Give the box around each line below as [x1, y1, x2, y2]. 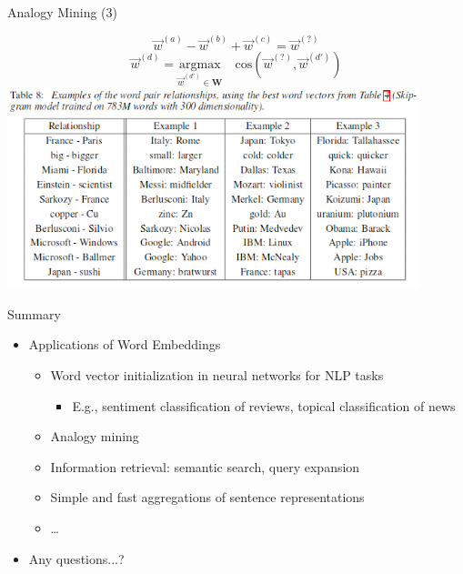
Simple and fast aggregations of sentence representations [50, 488, 365, 507]
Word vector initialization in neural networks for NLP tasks [50, 366, 384, 385]
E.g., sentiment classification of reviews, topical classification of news [72, 396, 456, 415]
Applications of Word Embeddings [28, 335, 221, 354]
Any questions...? [28, 549, 125, 568]
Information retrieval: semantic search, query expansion [50, 457, 360, 476]
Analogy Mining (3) [7, 3, 117, 21]
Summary [7, 304, 61, 323]
